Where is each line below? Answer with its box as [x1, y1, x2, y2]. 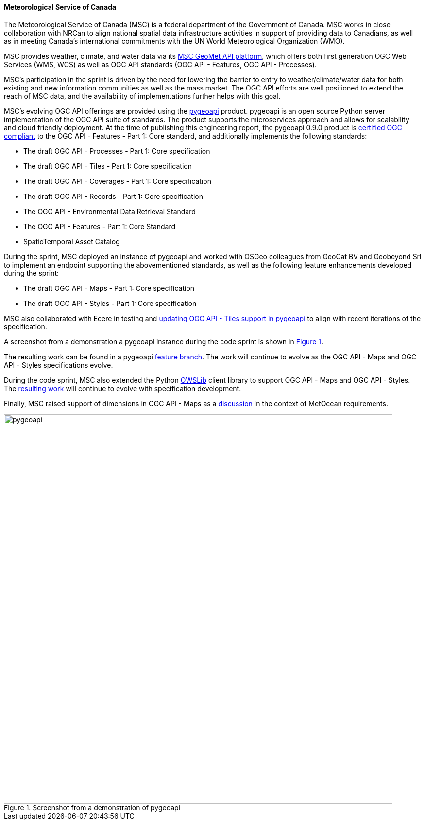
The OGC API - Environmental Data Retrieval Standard [23, 207, 196, 215]
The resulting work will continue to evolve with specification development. [4, 384, 241, 393]
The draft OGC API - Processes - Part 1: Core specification [23, 146, 210, 155]
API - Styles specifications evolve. [4, 360, 113, 369]
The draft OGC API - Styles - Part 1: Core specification [23, 299, 197, 307]
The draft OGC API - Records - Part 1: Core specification [23, 192, 203, 200]
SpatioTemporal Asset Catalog [23, 237, 120, 246]
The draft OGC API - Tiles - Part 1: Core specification [23, 161, 192, 170]
